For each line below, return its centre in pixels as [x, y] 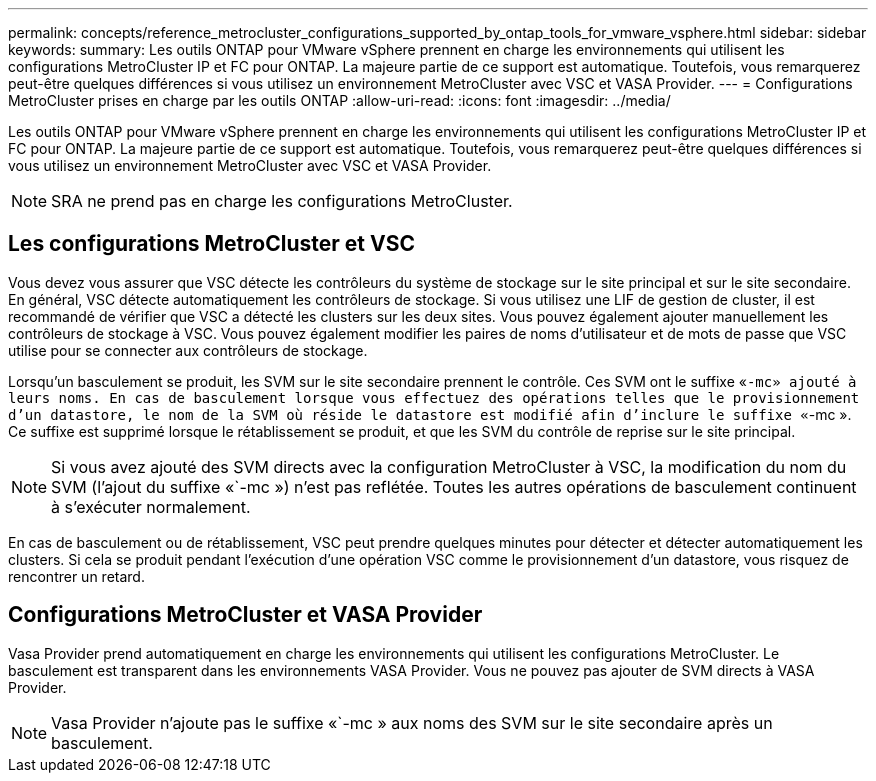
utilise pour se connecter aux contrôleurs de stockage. [188, 350]
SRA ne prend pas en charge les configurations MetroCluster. [282, 201]
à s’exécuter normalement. [151, 506]
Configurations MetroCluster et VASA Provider [245, 615]
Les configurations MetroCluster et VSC [211, 244]
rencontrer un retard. [76, 576]
